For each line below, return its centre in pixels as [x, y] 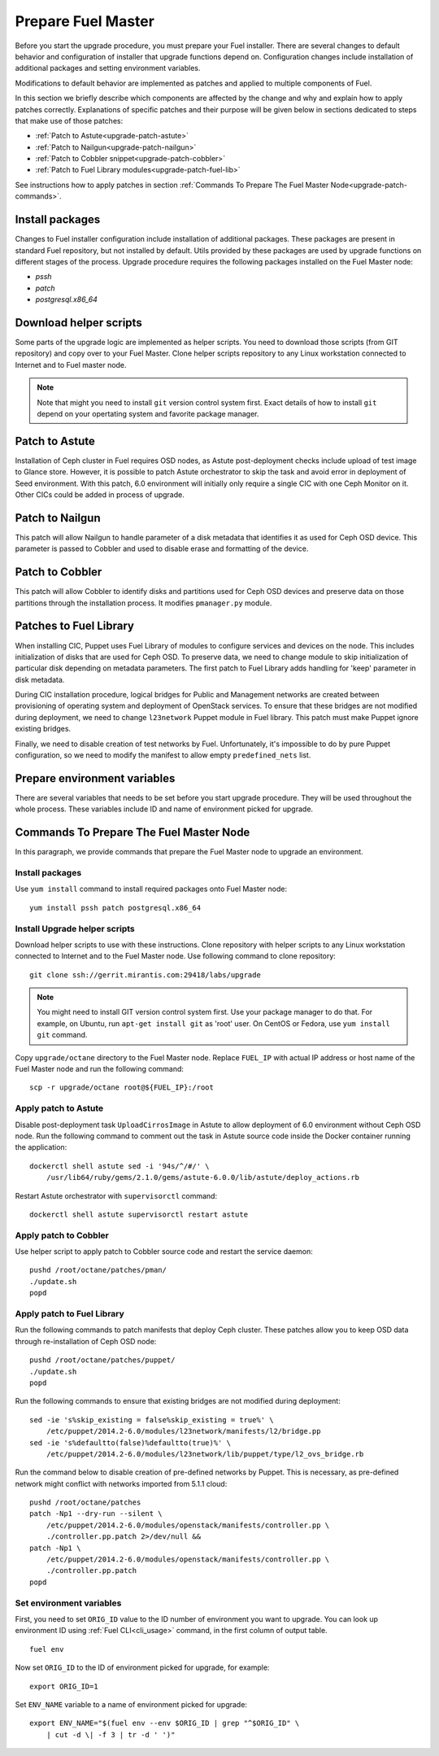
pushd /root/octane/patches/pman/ [98, 1270]
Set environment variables [68, 1603]
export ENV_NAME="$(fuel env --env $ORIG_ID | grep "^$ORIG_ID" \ [165, 1723]
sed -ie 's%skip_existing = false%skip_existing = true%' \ [152, 1420]
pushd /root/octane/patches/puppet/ [102, 1360]
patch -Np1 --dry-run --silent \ [96, 1514]
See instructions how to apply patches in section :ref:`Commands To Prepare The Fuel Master [172, 185]
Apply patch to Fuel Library [70, 1314]
